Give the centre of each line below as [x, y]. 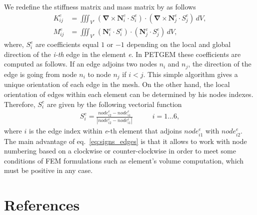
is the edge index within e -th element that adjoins [105, 131]
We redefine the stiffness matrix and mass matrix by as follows [100, 6]
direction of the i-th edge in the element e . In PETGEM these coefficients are [122, 54]
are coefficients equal [67, 44]
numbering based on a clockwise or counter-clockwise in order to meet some [120, 151]
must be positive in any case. [48, 170]
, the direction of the [220, 64]
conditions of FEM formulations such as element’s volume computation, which [124, 160]
